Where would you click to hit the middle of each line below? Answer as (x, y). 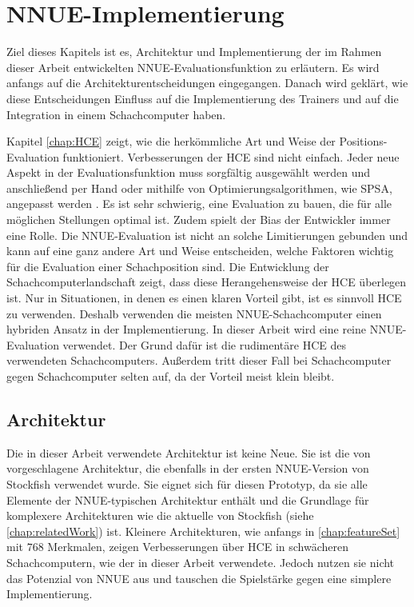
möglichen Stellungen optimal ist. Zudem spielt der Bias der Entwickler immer (199, 220)
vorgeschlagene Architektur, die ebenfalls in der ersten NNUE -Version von (188, 468)
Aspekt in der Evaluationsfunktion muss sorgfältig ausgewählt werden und (189, 172)
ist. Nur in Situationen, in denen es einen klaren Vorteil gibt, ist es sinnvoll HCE (204, 298)
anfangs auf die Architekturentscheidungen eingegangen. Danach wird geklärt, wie (207, 83)
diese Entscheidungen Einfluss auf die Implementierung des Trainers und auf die (203, 98)
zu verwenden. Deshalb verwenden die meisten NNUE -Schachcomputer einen (194, 313)
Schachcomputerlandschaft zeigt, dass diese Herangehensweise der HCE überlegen (207, 282)
